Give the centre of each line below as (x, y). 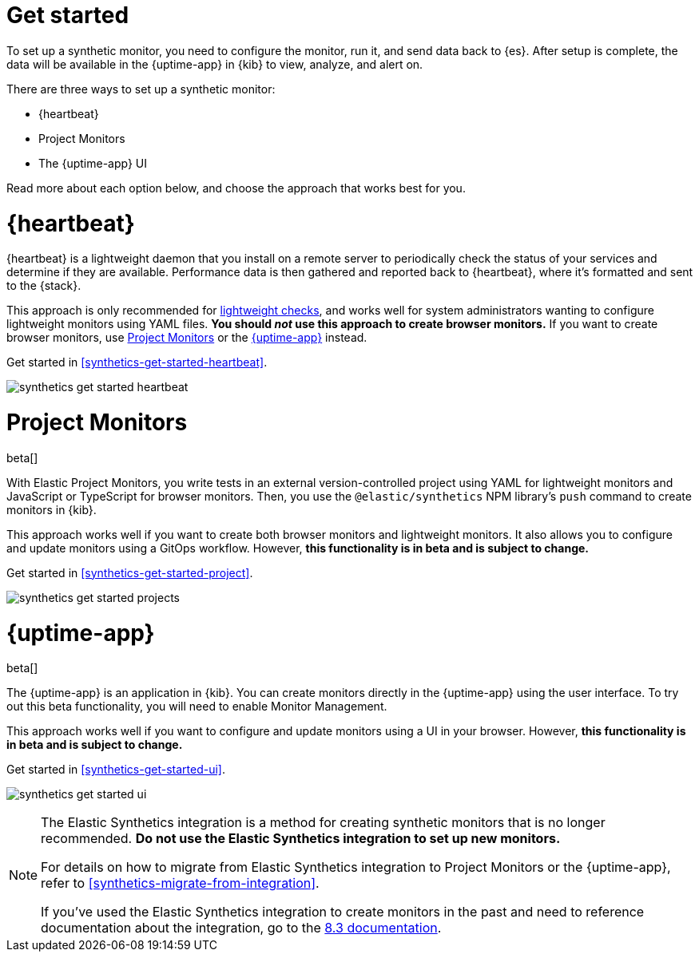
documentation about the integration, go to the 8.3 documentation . (241, 928)
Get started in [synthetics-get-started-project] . (130, 572)
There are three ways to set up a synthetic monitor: (141, 89)
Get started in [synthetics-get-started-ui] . (116, 770)
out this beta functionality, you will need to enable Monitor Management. (197, 707)
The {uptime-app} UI (93, 163)
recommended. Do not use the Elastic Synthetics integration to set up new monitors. (301, 839)
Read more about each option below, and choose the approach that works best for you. (236, 188)
